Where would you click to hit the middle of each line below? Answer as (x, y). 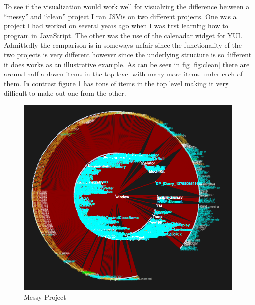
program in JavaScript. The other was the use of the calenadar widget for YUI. (123, 35)
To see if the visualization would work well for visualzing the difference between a (127, 6)
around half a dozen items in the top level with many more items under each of (123, 74)
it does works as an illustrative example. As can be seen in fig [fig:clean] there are (127, 64)
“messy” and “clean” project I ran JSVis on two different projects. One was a (120, 16)
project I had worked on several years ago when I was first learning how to (116, 26)
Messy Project (45, 296)
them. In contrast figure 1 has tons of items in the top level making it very (116, 83)
